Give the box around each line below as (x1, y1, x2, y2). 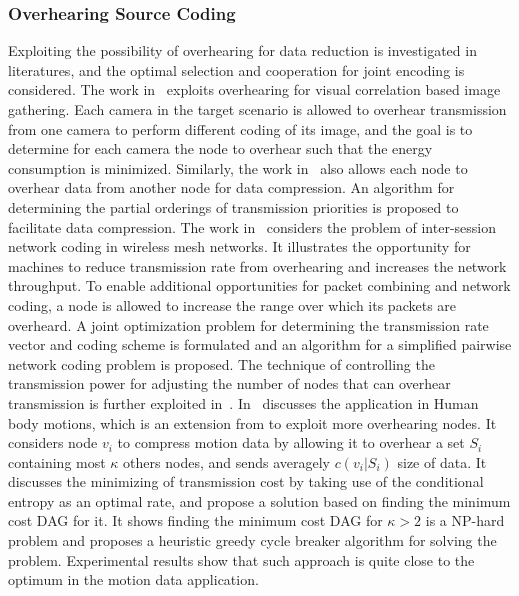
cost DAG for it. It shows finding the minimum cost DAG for (8, 510, 383, 531)
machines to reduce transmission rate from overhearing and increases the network (8, 255, 507, 276)
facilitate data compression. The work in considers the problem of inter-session (8, 216, 496, 237)
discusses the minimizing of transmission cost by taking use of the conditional (8, 471, 484, 492)
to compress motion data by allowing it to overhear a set (117, 432, 465, 453)
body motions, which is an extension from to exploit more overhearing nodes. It (8, 412, 497, 433)
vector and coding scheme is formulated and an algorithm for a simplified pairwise (8, 334, 512, 355)
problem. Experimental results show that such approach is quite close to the (8, 549, 475, 570)
